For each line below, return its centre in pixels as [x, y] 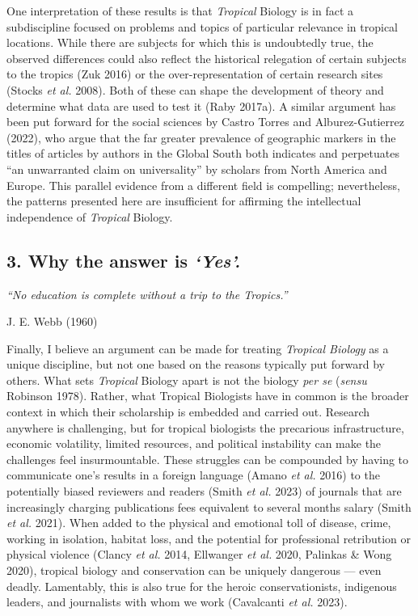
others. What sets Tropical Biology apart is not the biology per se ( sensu [187, 380]
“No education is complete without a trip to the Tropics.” [147, 294]
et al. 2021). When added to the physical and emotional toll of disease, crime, [199, 523]
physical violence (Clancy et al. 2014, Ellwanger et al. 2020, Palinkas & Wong [199, 554]
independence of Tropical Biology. [90, 216]
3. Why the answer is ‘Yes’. [124, 260]
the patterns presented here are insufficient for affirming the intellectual [184, 201]
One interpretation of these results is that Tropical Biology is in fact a [180, 11]
